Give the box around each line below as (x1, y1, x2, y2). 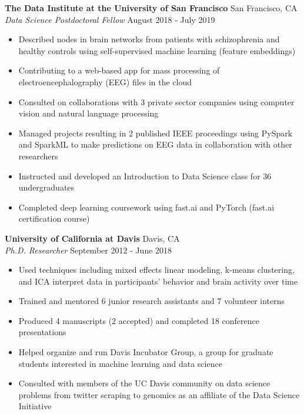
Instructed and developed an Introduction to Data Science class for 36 (18, 169, 272, 182)
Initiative (18, 400, 52, 412)
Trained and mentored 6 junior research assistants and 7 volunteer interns (18, 295, 285, 307)
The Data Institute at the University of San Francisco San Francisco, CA (5, 2, 298, 14)
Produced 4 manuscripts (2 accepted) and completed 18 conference (18, 314, 259, 326)
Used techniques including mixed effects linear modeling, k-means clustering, (18, 263, 295, 276)
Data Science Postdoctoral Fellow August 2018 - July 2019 (5, 13, 215, 25)
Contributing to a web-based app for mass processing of (18, 64, 220, 76)
